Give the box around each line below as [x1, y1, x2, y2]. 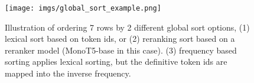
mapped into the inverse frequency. [5, 67, 131, 79]
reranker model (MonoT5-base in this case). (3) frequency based [5, 44, 237, 56]
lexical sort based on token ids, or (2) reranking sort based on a [5, 32, 235, 45]
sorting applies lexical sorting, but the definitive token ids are [5, 55, 227, 68]
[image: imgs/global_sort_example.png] [5, 4, 161, 12]
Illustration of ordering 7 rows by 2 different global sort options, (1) [5, 21, 250, 33]
